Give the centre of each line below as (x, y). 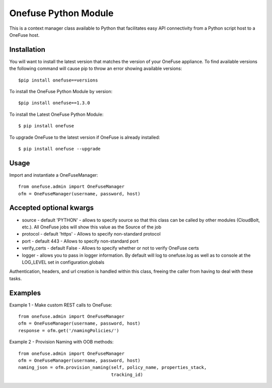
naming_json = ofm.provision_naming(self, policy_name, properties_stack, (113, 368)
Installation (27, 50)
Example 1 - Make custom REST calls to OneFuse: (61, 305)
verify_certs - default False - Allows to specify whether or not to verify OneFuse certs (110, 248)
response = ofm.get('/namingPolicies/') (69, 330)
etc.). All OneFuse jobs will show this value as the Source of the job (92, 227)
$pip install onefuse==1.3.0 (54, 103)
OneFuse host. (24, 35)
